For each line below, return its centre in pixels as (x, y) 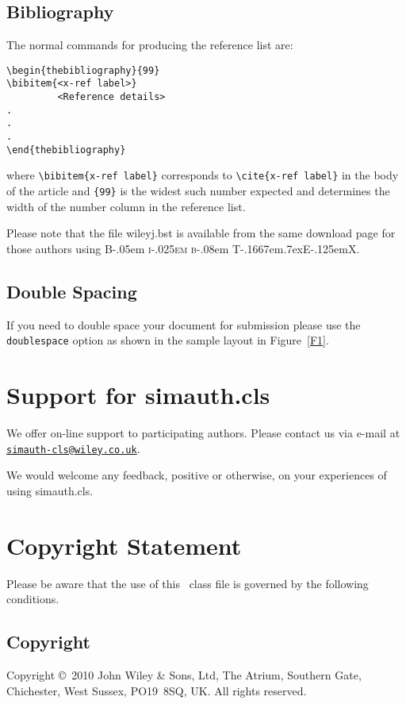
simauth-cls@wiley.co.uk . (73, 448)
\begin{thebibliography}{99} (83, 70)
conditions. (33, 599)
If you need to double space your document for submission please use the (184, 324)
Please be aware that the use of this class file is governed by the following (188, 583)
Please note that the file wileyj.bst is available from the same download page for (201, 233)
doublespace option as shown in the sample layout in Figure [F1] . (168, 340)
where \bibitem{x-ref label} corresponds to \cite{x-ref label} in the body (203, 175)
